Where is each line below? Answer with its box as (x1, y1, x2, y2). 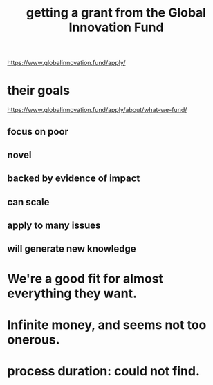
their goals (7, 83, 71, 98)
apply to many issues (7, 220, 101, 232)
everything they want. (7, 285, 137, 301)
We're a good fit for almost (7, 271, 164, 286)
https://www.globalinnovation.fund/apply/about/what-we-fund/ (7, 106, 187, 114)
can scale (7, 196, 50, 208)
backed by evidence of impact (7, 173, 140, 185)
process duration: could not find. (7, 364, 201, 379)
